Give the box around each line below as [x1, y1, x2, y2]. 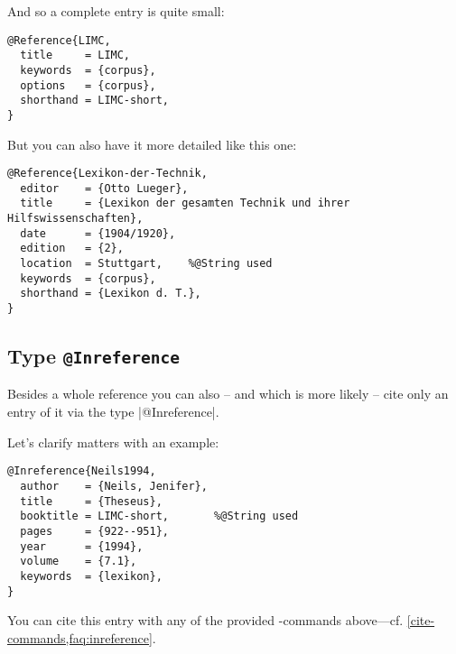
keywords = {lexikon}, [20, 569, 163, 583]
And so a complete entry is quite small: [7, 2, 225, 20]
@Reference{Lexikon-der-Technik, [7, 167, 208, 180]
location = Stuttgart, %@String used [20, 257, 273, 271]
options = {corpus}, [20, 78, 156, 92]
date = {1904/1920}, [20, 226, 176, 240]
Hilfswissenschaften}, [7, 212, 144, 226]
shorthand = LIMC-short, [20, 94, 169, 107]
